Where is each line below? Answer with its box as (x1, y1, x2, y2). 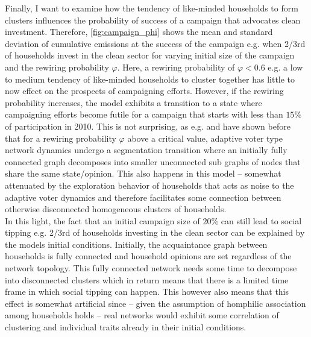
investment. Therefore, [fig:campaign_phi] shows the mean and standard (5, 25, 273, 38)
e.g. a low (268, 60, 303, 73)
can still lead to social (221, 214, 302, 227)
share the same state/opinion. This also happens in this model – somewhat (5, 167, 281, 180)
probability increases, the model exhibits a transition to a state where (5, 96, 262, 109)
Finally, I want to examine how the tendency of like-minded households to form (5, 2, 298, 14)
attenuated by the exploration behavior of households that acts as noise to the (5, 178, 294, 191)
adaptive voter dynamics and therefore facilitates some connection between (5, 191, 281, 203)
